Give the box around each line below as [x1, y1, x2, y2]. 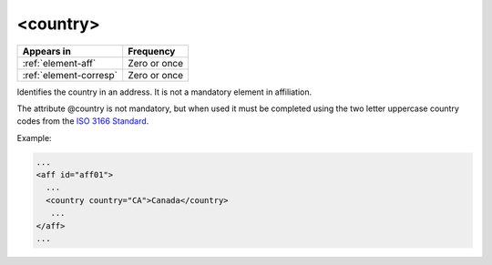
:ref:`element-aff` [22, 56, 97, 69]
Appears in [22, 45, 72, 57]
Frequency [128, 45, 176, 57]
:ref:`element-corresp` [22, 68, 118, 81]
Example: [16, 132, 52, 143]
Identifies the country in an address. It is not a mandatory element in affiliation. [16, 87, 313, 97]
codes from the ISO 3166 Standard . [16, 116, 149, 127]
